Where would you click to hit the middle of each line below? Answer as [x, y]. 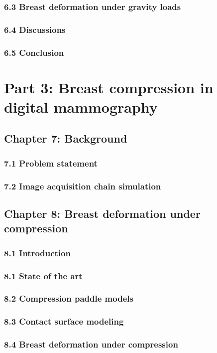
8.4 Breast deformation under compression [91, 344]
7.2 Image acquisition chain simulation [83, 186]
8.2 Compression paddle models [69, 298]
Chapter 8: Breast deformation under [102, 213]
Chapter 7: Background [66, 138]
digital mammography [81, 106]
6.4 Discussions [35, 29]
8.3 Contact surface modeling [64, 321]
